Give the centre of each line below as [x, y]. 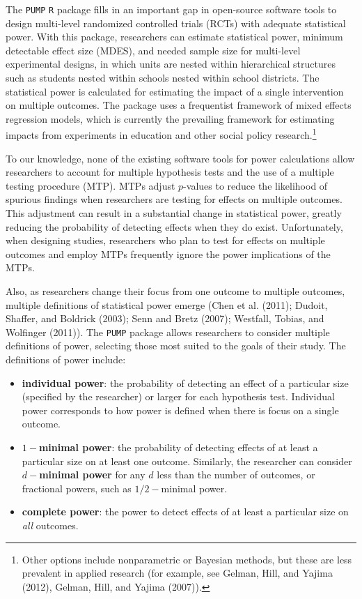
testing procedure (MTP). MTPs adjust [90, 185]
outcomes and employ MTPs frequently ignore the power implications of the [168, 253]
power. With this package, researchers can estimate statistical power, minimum [174, 37]
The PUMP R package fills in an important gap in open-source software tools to [171, 9]
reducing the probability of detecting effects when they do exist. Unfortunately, [174, 226]
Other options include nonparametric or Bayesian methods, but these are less [187, 559]
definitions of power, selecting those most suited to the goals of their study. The [176, 346]
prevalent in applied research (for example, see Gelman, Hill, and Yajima [177, 573]
